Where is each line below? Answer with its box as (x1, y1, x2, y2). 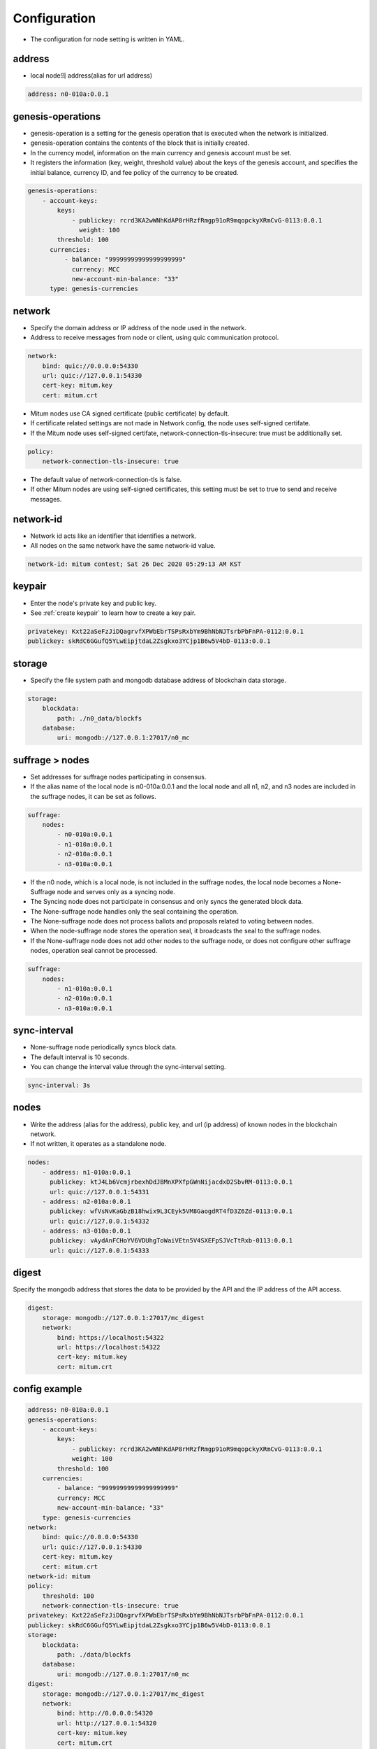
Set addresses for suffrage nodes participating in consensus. (30, 772, 207, 781)
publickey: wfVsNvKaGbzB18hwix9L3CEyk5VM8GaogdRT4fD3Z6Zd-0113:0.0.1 (50, 1208, 293, 1215)
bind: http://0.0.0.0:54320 (57, 1709, 154, 1718)
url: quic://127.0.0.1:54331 (50, 1188, 149, 1196)
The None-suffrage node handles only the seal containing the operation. (30, 907, 239, 916)
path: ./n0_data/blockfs (57, 714, 142, 722)
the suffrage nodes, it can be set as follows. (30, 792, 157, 800)
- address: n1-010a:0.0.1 (42, 1168, 131, 1176)
